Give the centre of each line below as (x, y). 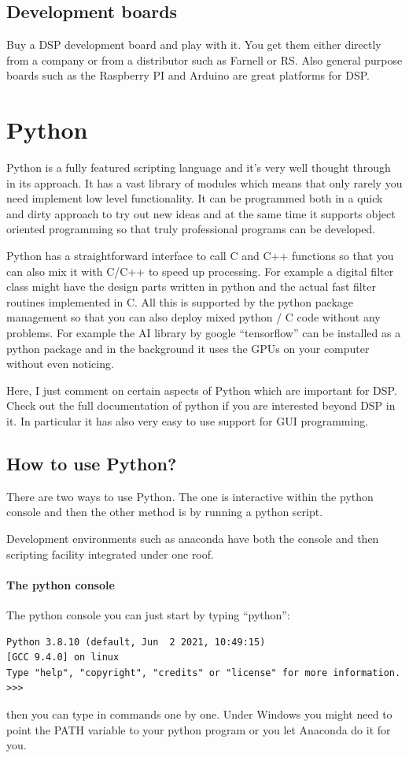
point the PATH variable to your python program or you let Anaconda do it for (199, 729)
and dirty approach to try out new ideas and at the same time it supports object (201, 213)
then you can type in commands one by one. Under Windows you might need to (199, 713)
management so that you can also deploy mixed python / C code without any (193, 317)
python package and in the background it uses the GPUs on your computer (188, 348)
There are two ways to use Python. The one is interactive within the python (190, 496)
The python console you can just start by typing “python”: (148, 614)
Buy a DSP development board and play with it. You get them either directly (194, 45)
